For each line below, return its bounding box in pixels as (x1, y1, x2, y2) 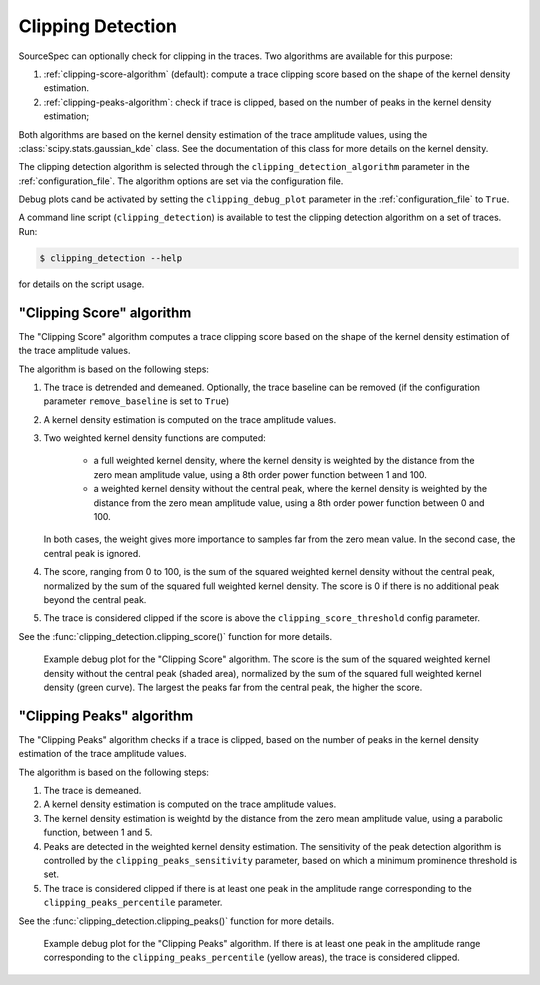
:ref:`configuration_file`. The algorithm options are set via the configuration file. (18, 175, 344, 187)
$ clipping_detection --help (39, 252, 183, 264)
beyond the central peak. (43, 593, 147, 605)
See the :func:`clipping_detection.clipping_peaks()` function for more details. (18, 915, 335, 927)
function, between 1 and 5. (43, 826, 153, 839)
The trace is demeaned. (43, 785, 142, 796)
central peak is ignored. (43, 547, 141, 559)
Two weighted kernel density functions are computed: (43, 432, 267, 444)
